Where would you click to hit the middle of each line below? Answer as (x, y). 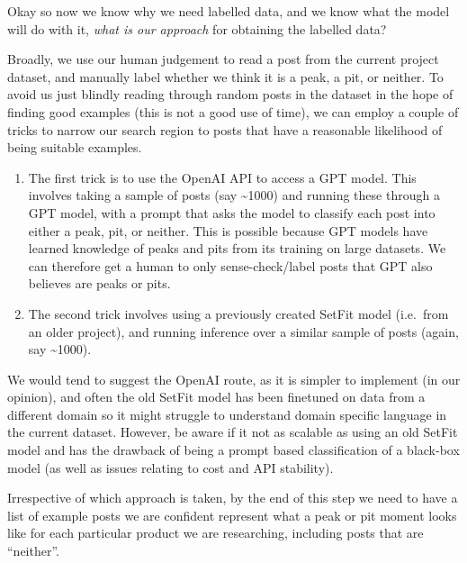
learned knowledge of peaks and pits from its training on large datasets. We (237, 248)
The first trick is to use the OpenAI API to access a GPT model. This (222, 177)
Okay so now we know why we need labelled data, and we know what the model (229, 11)
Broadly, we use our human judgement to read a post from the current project (223, 59)
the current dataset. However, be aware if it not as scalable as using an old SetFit (233, 432)
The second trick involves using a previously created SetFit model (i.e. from (238, 313)
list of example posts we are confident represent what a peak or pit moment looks (232, 515)
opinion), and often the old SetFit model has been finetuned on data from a (216, 397)
